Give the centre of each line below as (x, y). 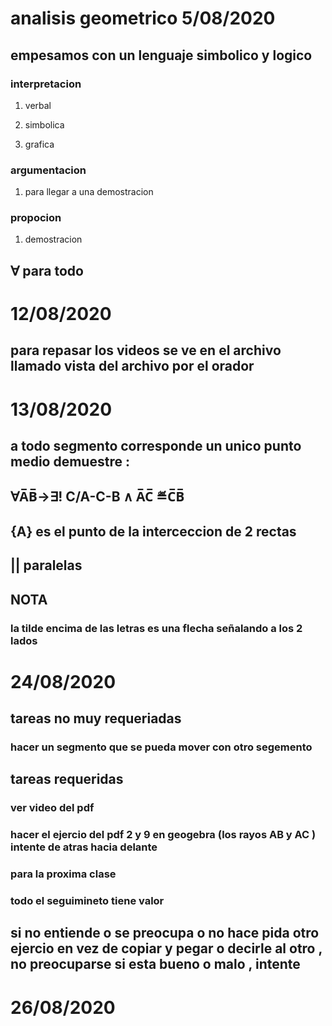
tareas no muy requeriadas (96, 718)
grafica (39, 144)
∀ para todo (47, 270)
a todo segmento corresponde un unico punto (156, 446)
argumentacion (48, 170)
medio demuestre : (70, 462)
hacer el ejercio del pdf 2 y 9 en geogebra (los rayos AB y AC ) (163, 835)
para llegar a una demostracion (89, 192)
